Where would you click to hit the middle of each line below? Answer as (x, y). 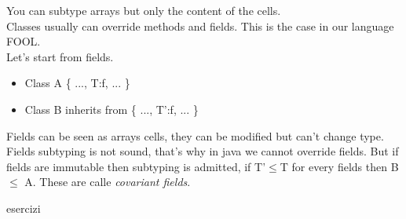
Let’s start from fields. (60, 56)
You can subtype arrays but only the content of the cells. (144, 10)
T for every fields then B (339, 166)
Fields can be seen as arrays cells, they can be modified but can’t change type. (195, 135)
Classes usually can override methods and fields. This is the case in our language (200, 26)
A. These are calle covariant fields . (108, 182)
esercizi (24, 208)
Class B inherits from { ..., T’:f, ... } (112, 109)
